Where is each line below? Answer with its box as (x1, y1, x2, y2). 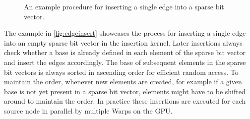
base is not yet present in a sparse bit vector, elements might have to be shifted (4, 86, 246, 96)
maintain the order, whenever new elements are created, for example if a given (4, 76, 242, 87)
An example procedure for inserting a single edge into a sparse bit (24, 1, 224, 11)
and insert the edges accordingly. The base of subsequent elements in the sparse (4, 57, 246, 67)
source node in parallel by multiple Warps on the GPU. (4, 105, 173, 116)
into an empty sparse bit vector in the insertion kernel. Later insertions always (4, 37, 243, 48)
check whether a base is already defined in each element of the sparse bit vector (4, 47, 246, 58)
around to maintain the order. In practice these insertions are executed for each (4, 96, 246, 106)
